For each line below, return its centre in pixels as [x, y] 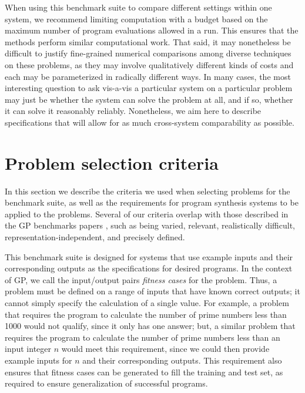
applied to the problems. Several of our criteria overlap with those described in [147, 214]
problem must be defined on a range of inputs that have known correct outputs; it [152, 291]
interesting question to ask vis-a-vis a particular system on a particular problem [149, 88]
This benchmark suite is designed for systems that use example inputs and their [149, 256]
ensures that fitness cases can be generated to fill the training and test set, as [144, 372]
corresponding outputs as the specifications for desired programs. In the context [149, 268]
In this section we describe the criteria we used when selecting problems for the [148, 191]
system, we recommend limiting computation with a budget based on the [136, 19]
